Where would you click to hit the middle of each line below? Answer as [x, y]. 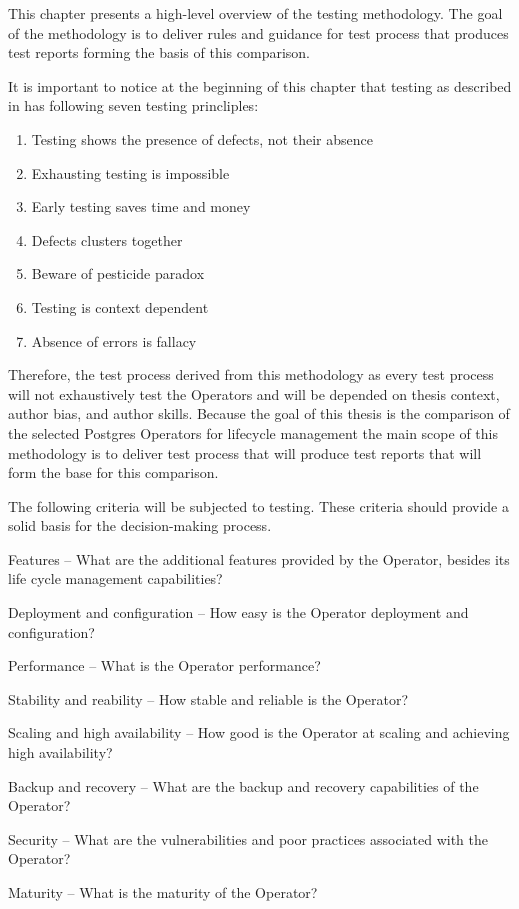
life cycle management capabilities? [115, 578]
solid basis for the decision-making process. [140, 525]
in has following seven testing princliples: [133, 105]
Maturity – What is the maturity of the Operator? [163, 892]
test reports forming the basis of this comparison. [159, 52]
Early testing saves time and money [141, 206]
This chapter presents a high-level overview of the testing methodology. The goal [255, 13]
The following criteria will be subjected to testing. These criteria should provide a [259, 505]
